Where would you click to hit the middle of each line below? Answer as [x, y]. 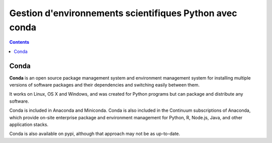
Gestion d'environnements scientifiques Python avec [123, 13]
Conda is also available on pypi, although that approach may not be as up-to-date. [95, 134]
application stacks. [29, 124]
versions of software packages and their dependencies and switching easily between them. [105, 85]
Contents [19, 42]
